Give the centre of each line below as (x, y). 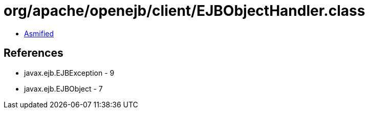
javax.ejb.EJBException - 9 (69, 73)
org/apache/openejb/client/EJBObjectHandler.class (184, 11)
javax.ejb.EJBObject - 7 (63, 88)
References (34, 53)
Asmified (39, 33)
